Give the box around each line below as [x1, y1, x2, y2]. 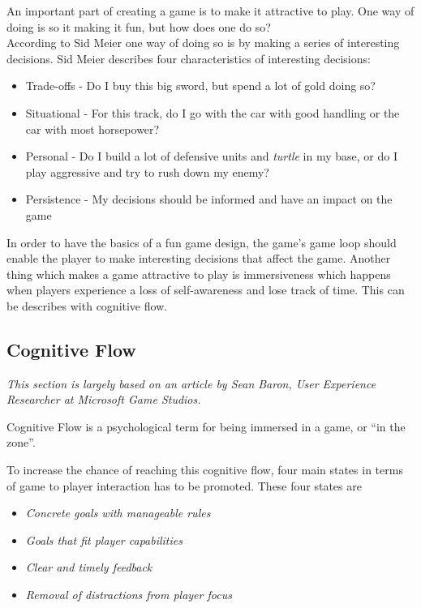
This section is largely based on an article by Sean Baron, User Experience [6, 375, 376, 392]
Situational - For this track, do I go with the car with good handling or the [25, 104, 400, 121]
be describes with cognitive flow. [6, 297, 168, 314]
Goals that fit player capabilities [25, 531, 183, 548]
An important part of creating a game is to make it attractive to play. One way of [6, 2, 415, 19]
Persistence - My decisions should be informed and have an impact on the [25, 191, 393, 208]
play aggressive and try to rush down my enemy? [25, 163, 269, 180]
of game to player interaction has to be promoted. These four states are [6, 477, 362, 494]
